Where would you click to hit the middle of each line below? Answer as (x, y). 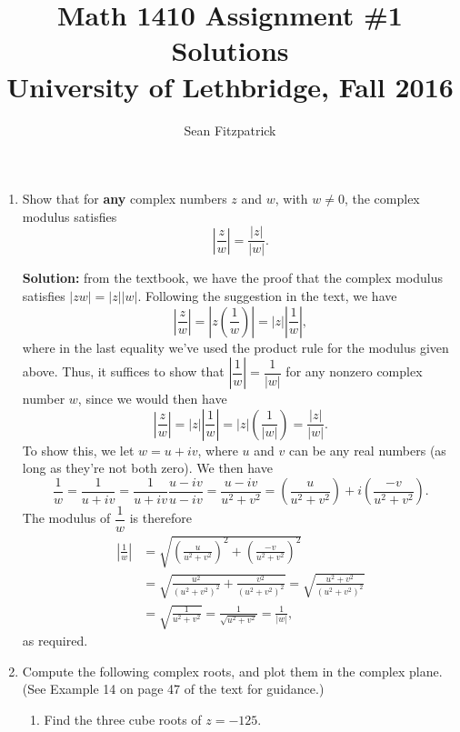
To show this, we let (78, 450)
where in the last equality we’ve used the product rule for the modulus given (235, 347)
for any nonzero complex (354, 371)
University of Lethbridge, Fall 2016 (230, 86)
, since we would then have (152, 399)
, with (291, 199)
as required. (55, 640)
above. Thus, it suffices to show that (123, 371)
